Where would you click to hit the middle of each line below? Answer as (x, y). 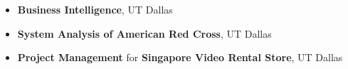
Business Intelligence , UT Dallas (95, 9)
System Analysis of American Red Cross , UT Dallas (144, 33)
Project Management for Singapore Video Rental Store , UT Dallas (180, 57)
